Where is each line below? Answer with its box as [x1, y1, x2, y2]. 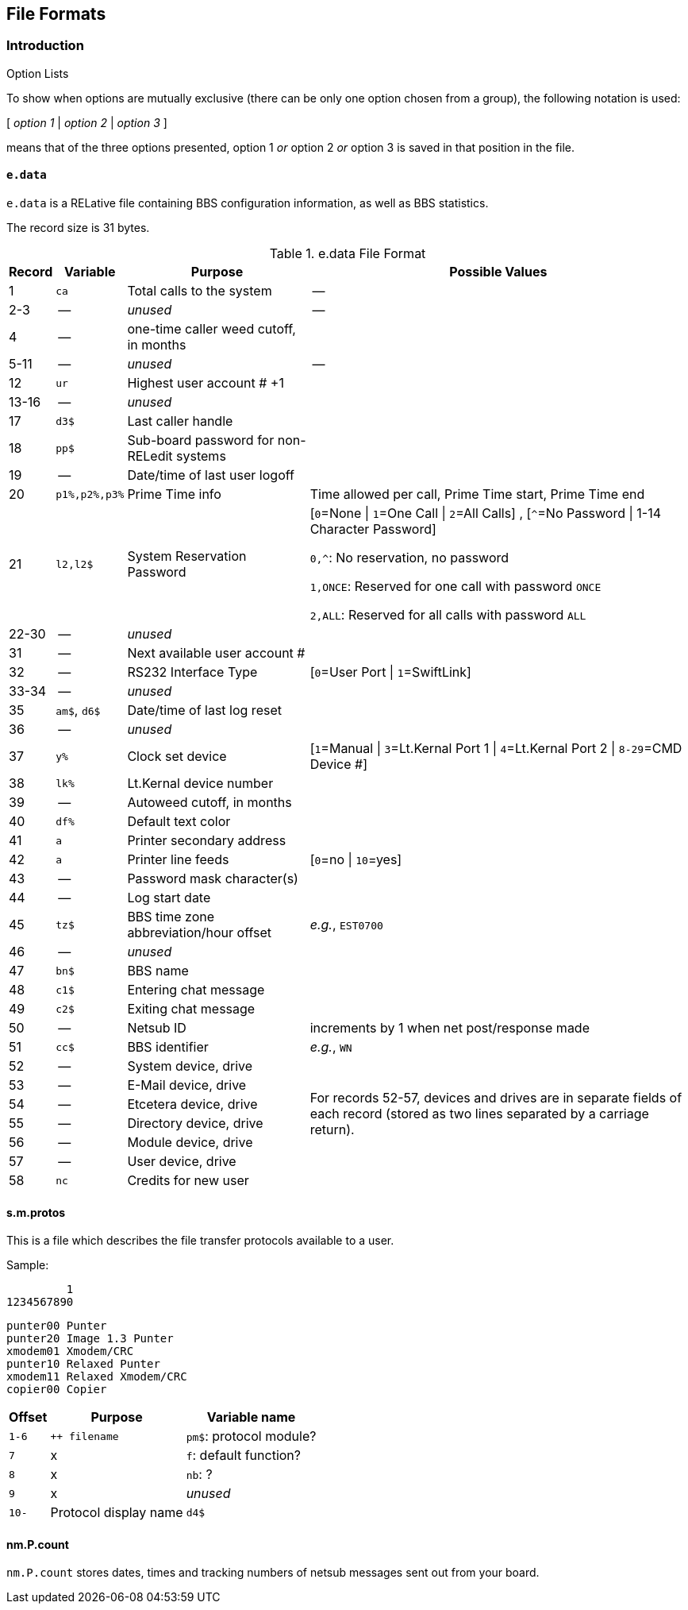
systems [176, 448, 226, 465]
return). [309, 1122, 355, 1138]
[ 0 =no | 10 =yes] [309, 851, 402, 868]
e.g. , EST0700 [309, 917, 383, 933]
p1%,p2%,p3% [56, 488, 125, 500]
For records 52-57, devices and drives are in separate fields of [309, 1090, 682, 1106]
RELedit [127, 448, 173, 465]
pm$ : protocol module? [186, 1428, 317, 1445]
